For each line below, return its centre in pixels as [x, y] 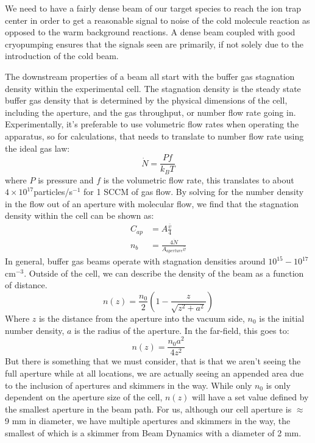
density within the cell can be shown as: [80, 215]
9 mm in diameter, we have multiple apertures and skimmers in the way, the [148, 421]
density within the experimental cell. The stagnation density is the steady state [153, 88]
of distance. [26, 285]
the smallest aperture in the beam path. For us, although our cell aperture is [148, 409]
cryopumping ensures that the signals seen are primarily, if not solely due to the [154, 44]
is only [278, 385]
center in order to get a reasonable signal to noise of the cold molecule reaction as [157, 20]
